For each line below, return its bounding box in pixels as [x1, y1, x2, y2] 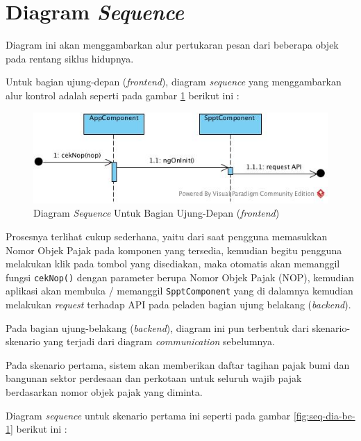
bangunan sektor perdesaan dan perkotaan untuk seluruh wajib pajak [6, 371, 302, 385]
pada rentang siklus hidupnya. [6, 51, 134, 65]
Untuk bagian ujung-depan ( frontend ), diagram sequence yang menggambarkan [6, 74, 342, 89]
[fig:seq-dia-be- [293, 408, 355, 422]
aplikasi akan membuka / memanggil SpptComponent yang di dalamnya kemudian [6, 283, 353, 298]
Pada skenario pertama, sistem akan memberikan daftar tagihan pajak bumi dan [6, 357, 350, 372]
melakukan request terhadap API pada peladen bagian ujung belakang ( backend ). [6, 297, 351, 312]
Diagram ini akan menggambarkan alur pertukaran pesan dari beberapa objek [6, 38, 339, 52]
